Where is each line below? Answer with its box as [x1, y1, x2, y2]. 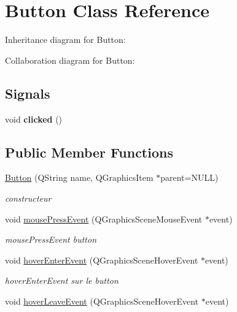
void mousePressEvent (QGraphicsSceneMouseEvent [5, 212, 203, 225]
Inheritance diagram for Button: [5, 33, 126, 46]
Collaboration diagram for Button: [5, 53, 135, 66]
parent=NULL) [160, 171, 219, 184]
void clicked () [5, 112, 63, 125]
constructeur [5, 191, 52, 204]
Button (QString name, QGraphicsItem [5, 171, 153, 184]
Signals [5, 83, 50, 102]
